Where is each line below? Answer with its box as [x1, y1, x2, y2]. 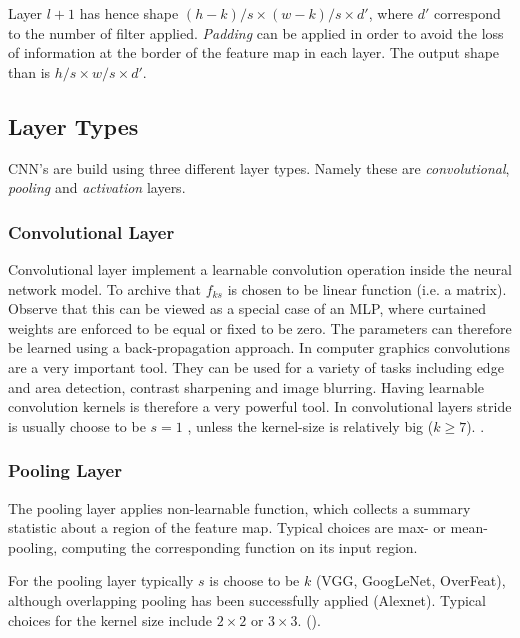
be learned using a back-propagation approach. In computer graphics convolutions [8, 337, 511, 358]
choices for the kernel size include [8, 609, 212, 630]
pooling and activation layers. [8, 177, 186, 198]
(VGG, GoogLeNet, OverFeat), [315, 570, 506, 591]
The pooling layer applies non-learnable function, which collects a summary [8, 497, 471, 518]
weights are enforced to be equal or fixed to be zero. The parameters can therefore [8, 317, 512, 338]
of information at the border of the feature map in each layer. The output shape [8, 42, 500, 63]
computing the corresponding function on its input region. [61, 536, 418, 557]
